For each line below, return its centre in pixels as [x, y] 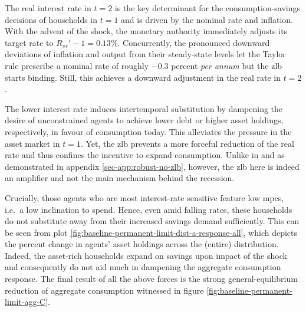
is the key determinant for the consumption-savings [208, 8]
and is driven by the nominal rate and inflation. [207, 19]
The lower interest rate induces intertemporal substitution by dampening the [144, 108]
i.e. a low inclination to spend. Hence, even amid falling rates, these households [149, 209]
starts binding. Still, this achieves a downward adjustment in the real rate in [143, 77]
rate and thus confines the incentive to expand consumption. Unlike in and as [145, 155]
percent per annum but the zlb [227, 65]
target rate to [29, 42]
